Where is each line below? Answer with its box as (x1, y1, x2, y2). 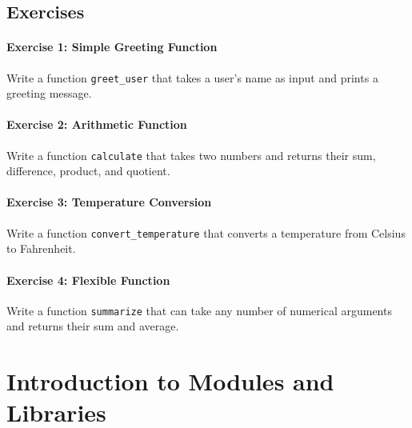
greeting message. (6, 85, 92, 102)
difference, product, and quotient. (6, 162, 170, 179)
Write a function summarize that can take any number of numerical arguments (6, 302, 392, 318)
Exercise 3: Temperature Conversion (6, 194, 212, 210)
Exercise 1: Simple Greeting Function (6, 38, 218, 55)
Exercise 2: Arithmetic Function (6, 116, 187, 133)
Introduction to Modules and (6, 365, 334, 398)
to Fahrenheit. (6, 240, 76, 257)
